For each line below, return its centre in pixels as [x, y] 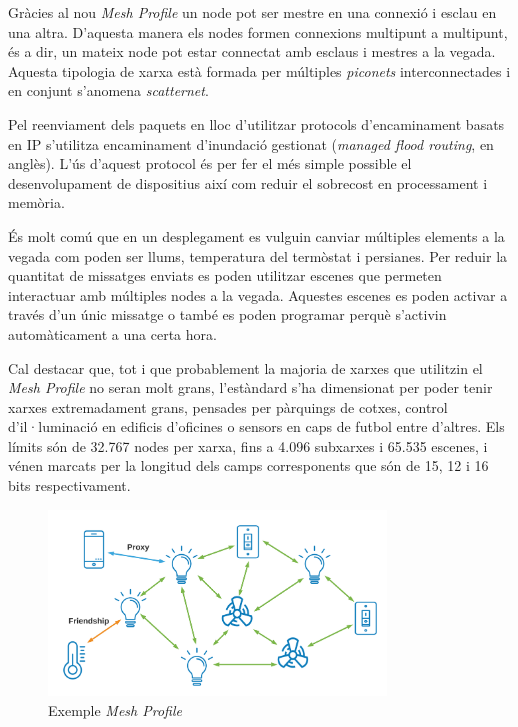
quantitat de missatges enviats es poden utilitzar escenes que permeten [225, 275]
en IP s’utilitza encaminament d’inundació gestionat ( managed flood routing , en [251, 143]
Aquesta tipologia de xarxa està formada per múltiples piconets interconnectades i [259, 70]
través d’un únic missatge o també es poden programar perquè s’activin [227, 314]
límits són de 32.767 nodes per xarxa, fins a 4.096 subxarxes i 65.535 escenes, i [248, 445]
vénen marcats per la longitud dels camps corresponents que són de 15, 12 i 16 [248, 465]
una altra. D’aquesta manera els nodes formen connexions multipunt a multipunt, [258, 31]
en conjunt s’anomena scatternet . [108, 90]
